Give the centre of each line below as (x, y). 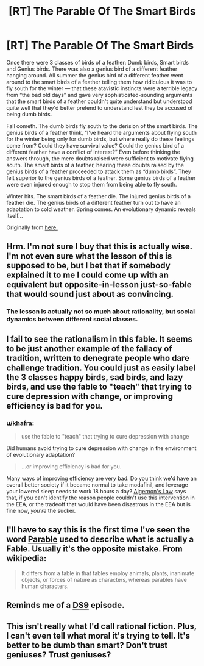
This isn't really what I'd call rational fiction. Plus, (101, 626)
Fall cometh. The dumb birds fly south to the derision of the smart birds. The (102, 126)
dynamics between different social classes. (72, 320)
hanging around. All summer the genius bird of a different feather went (95, 75)
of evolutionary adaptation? (41, 454)
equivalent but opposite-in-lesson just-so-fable (99, 285)
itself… (15, 215)
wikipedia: (26, 558)
